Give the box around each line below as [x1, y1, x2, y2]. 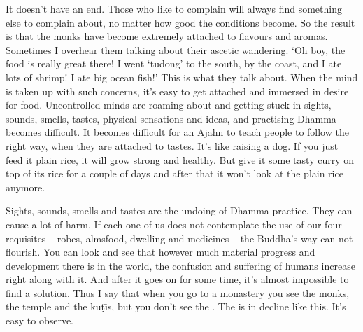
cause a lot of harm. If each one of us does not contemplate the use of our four [6, 216, 342, 231]
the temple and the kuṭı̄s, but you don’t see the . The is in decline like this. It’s [6, 299, 346, 314]
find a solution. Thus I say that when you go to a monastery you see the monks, [6, 285, 350, 300]
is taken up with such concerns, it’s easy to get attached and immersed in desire [6, 83, 349, 98]
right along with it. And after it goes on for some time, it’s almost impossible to [6, 272, 349, 286]
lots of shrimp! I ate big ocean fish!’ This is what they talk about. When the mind [6, 69, 358, 84]
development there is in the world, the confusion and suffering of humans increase [6, 258, 355, 272]
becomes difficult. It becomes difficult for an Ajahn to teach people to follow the [6, 125, 349, 139]
